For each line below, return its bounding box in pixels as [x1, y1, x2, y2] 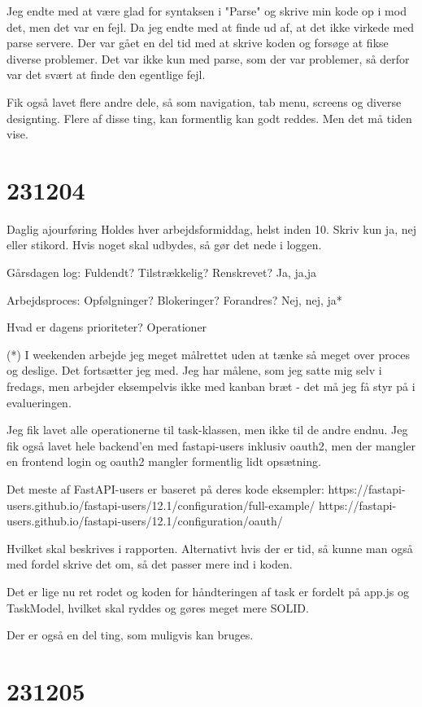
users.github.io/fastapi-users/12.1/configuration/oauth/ [7, 512, 283, 529]
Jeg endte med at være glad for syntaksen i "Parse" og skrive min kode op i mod [7, 2, 407, 19]
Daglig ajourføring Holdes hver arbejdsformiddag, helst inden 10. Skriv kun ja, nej [7, 220, 416, 237]
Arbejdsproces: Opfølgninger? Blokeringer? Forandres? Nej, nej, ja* [7, 291, 342, 308]
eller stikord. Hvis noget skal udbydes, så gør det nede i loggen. [7, 236, 322, 253]
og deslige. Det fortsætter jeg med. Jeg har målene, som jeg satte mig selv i [7, 362, 382, 379]
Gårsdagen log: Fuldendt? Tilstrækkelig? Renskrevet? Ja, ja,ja [7, 264, 316, 281]
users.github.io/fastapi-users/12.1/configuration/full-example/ [7, 496, 315, 513]
